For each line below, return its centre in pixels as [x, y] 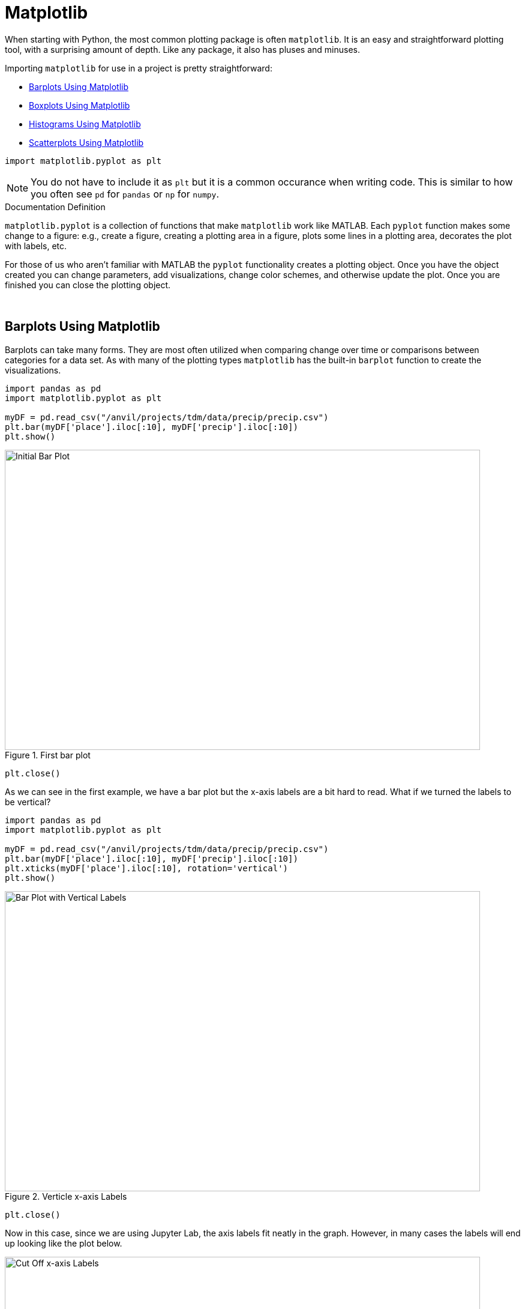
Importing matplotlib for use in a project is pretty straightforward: [139, 68]
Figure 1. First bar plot [48, 755]
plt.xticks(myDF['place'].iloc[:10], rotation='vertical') [147, 868]
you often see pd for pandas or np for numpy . [125, 194]
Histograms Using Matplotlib [85, 124]
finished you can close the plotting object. [88, 285]
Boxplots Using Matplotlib [79, 105]
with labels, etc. [36, 246]
